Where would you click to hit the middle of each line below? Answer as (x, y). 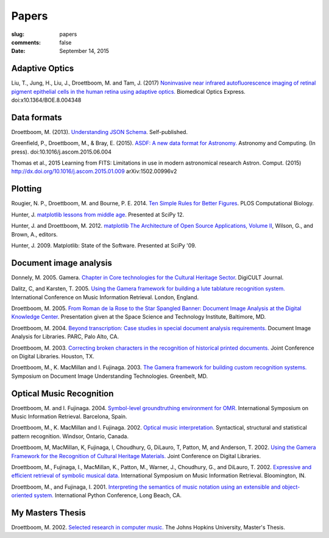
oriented (22, 495)
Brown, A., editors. (34, 234)
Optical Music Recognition (62, 393)
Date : (18, 51)
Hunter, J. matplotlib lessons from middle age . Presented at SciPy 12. (98, 214)
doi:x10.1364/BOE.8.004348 (46, 100)
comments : (26, 42)
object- (291, 487)
